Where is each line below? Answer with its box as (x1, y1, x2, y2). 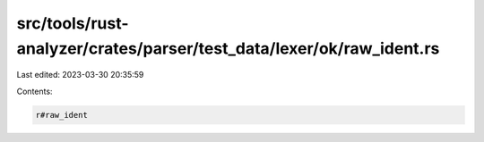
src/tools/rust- (16, 13, 129, 33)
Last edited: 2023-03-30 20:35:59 (16, 70, 144, 80)
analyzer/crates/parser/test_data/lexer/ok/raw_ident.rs (16, 38, 440, 58)
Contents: (16, 86, 53, 96)
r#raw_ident (35, 110, 89, 120)
